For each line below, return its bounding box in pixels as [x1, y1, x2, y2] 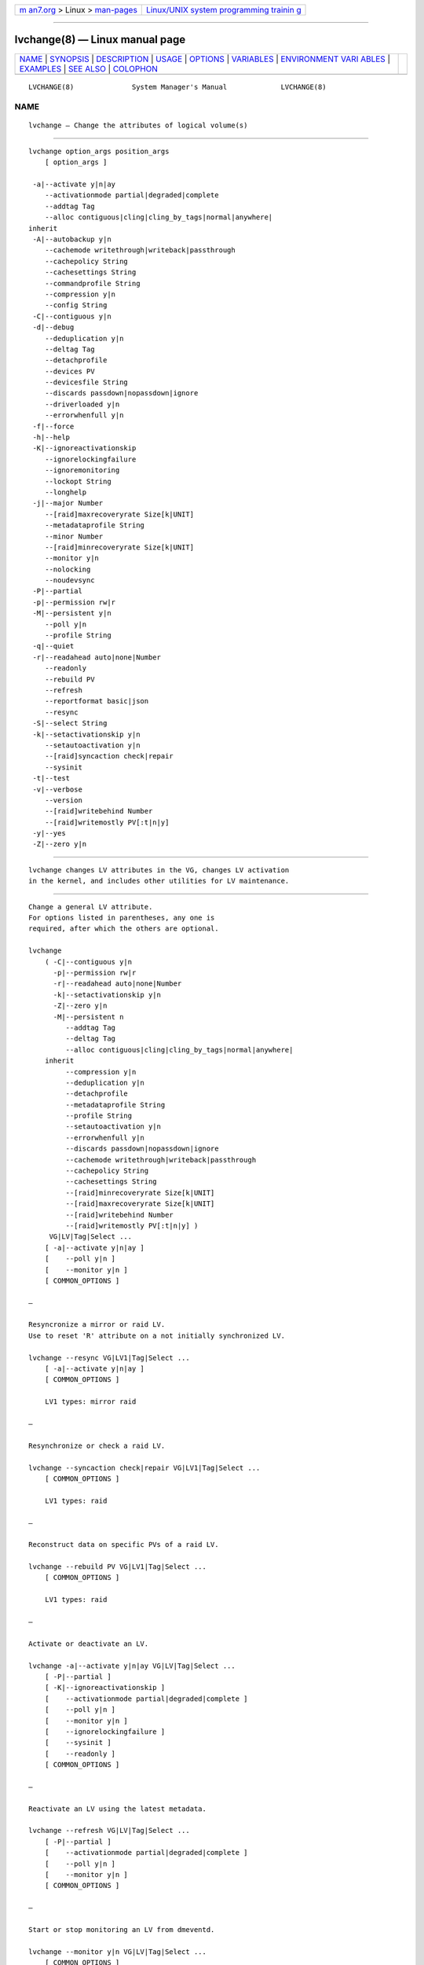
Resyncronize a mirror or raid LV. [28, 1320, 166, 1329]
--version [44, 795, 82, 805]
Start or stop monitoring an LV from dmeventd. [28, 1925, 215, 1934]
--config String [44, 301, 108, 310]
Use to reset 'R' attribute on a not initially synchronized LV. [28, 1331, 286, 1340]
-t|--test [32, 774, 71, 783]
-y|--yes [32, 829, 66, 838]
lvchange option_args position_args [28, 146, 170, 156]
